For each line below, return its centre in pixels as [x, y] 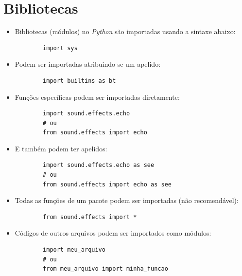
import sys [60, 48]
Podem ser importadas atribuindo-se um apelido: [88, 64]
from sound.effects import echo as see [107, 184]
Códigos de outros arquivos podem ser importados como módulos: [113, 233]
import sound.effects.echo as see [99, 165]
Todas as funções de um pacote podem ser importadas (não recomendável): [127, 200]
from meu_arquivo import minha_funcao [105, 269]
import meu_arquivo [74, 250]
